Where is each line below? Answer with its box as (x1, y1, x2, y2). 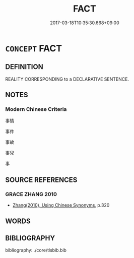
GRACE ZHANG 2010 (5, 190, 57, 198)
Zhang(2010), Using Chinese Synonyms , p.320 (12, 202, 110, 208)
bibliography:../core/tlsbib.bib (5, 247, 67, 253)
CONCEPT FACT (5, 42, 62, 54)
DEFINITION (5, 62, 44, 71)
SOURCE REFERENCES (5, 175, 78, 184)
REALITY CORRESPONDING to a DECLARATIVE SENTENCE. (5, 76, 129, 82)
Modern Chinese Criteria (5, 106, 67, 113)
